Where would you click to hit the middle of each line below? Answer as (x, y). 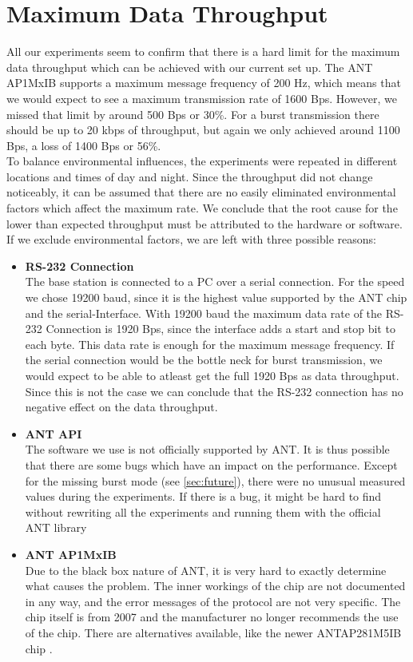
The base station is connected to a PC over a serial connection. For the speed (215, 281)
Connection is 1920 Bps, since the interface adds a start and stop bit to (220, 329)
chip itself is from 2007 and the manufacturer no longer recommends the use (212, 617)
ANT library (56, 527)
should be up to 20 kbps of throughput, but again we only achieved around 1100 (203, 130)
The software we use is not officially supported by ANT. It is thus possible (207, 449)
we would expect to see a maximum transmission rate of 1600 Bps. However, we (202, 98)
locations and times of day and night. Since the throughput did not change (190, 176)
